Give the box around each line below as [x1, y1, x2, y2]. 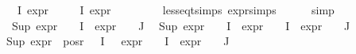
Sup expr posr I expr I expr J [6, 33, 230, 49]
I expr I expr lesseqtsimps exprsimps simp [17, 2, 335, 17]
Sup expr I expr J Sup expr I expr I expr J [11, 17, 350, 33]
